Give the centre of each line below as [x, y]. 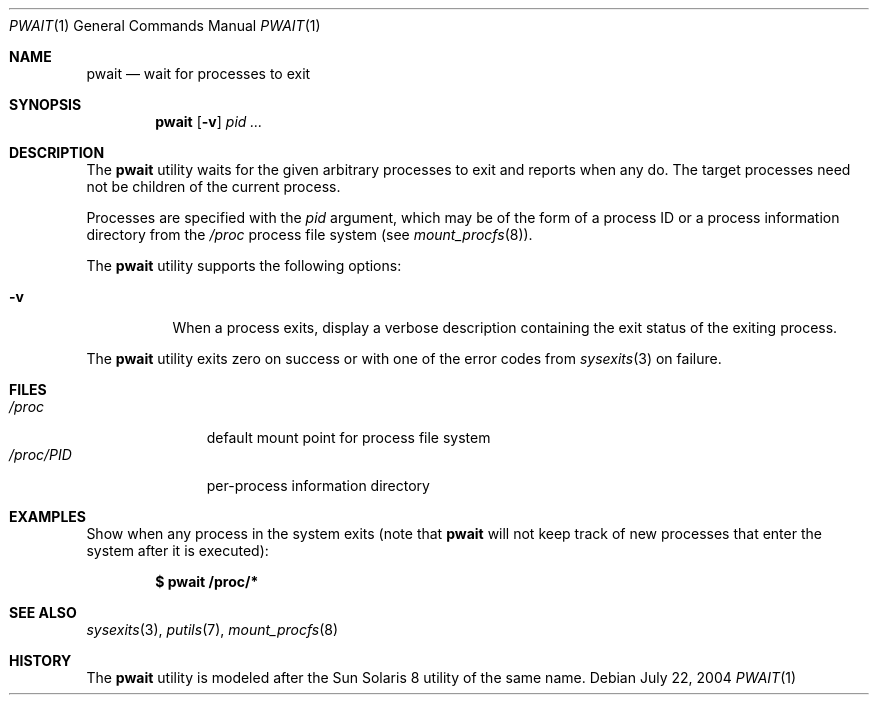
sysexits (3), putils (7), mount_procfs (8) [212, 629]
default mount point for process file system [348, 437]
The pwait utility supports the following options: [244, 265]
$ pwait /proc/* [207, 581]
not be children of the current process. [213, 186]
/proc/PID [40, 454]
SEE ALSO [43, 612]
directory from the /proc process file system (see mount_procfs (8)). [309, 234]
